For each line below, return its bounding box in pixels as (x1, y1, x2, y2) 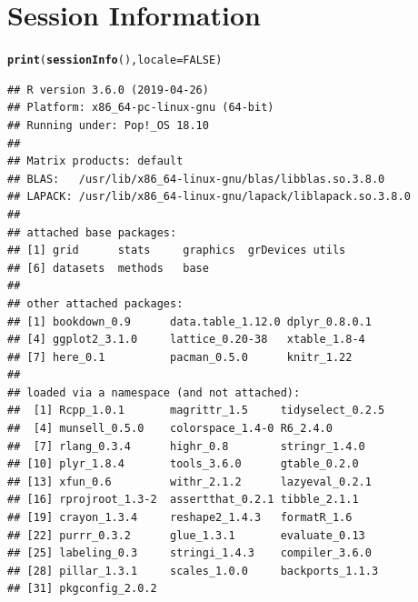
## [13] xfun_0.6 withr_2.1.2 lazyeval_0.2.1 (7, 475, 372, 488)
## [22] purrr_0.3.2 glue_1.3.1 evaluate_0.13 (7, 528, 365, 542)
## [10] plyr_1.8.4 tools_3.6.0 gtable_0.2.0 (7, 457, 359, 471)
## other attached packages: (7, 296, 184, 310)
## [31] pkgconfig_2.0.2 (7, 582, 157, 596)
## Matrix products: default (7, 155, 184, 168)
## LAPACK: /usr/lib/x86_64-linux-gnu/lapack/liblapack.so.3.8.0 (7, 190, 411, 204)
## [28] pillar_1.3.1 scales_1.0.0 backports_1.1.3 (7, 564, 379, 577)
